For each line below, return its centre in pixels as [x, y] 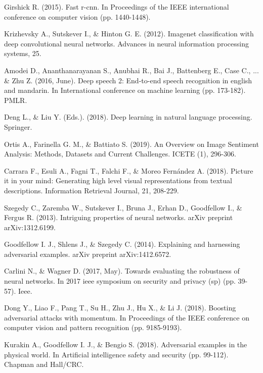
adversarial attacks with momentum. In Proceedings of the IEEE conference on [127, 317]
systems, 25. [23, 53]
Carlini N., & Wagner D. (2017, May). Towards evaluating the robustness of [122, 271]
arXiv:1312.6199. [30, 227]
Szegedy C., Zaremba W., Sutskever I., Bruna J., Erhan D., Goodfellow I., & [123, 207]
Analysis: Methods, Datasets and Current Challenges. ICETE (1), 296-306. [120, 154]
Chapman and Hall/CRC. [44, 364]
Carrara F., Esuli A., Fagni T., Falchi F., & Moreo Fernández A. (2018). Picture [129, 170]
